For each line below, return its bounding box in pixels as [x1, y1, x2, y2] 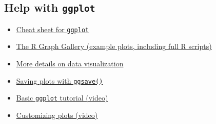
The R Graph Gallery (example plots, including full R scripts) [16, 41, 212, 52]
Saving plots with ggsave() [16, 75, 103, 86]
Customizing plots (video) [16, 109, 98, 120]
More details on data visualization [16, 58, 124, 69]
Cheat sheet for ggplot [16, 23, 89, 34]
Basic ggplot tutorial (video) [16, 92, 108, 103]
